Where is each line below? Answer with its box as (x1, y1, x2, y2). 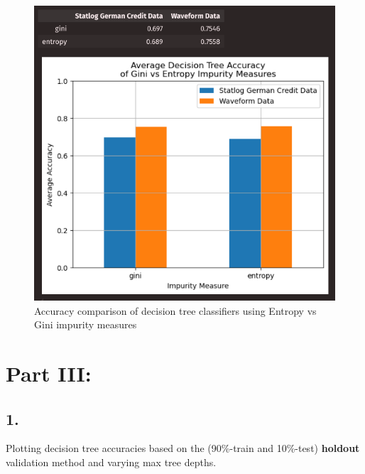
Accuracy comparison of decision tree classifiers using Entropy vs (34, 303, 317, 318)
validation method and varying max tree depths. (6, 455, 217, 470)
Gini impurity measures (34, 317, 137, 332)
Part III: (6, 359, 92, 388)
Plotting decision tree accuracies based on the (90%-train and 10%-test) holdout (6, 441, 360, 456)
